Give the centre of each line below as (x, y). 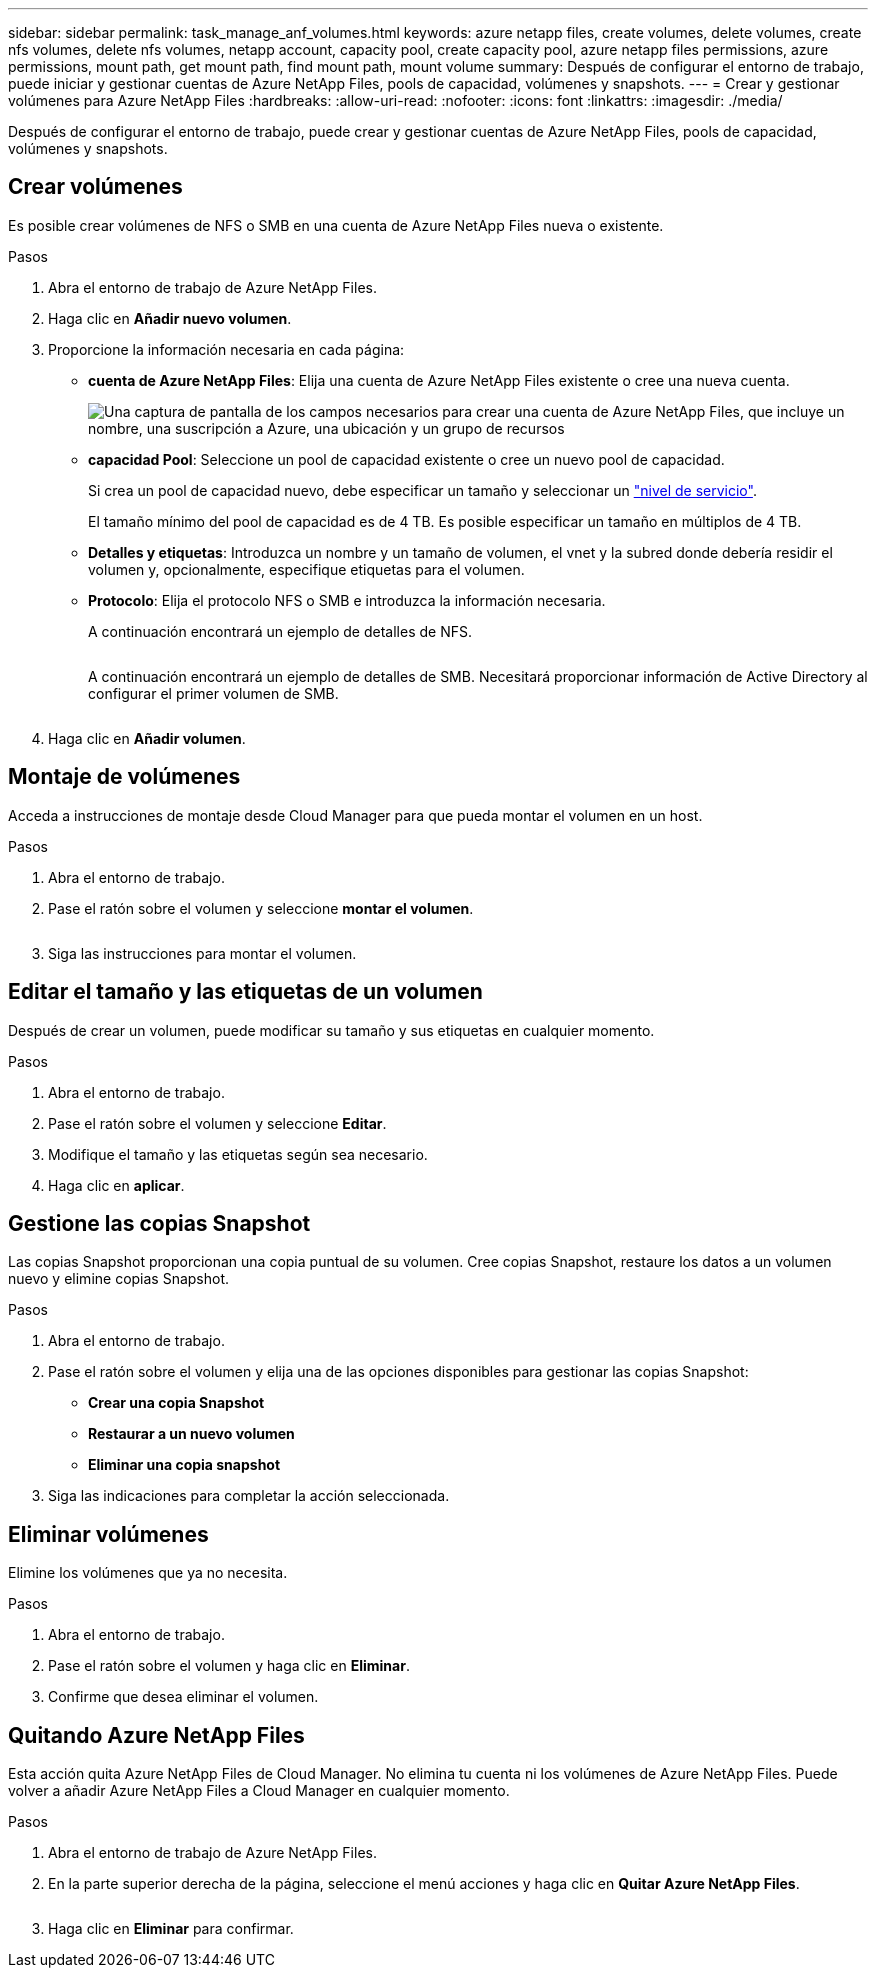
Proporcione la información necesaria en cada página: (226, 349)
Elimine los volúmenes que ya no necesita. (148, 1573)
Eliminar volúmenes (108, 1534)
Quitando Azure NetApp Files (156, 1735)
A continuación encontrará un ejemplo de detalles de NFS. (280, 631)
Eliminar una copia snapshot (184, 1465)
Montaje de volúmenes (124, 777)
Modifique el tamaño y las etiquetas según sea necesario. (238, 1154)
